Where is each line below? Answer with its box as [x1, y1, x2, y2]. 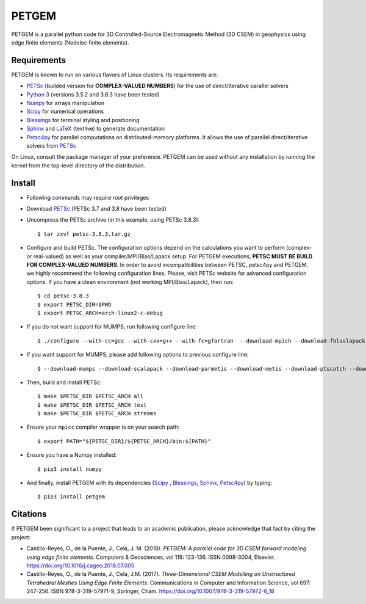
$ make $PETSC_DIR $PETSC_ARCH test [37, 401, 147, 409]
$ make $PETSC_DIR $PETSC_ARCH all [37, 393, 144, 400]
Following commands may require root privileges [26, 194, 149, 201]
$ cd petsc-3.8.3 [37, 293, 89, 299]
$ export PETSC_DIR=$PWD [37, 301, 112, 308]
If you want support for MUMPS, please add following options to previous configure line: [26, 351, 249, 358]
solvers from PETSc [26, 142, 76, 149]
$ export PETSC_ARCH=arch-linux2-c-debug [37, 309, 163, 316]
